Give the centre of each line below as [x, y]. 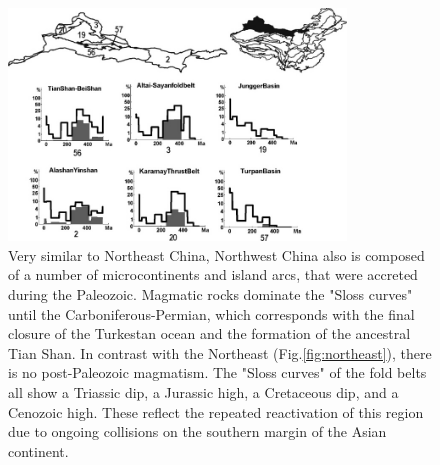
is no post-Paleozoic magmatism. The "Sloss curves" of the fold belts [217, 372]
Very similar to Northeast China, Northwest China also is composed [216, 254]
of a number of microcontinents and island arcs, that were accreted [213, 274]
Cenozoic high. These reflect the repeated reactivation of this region [216, 411]
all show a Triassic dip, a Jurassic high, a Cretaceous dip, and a [203, 391]
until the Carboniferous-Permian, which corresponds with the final [211, 313]
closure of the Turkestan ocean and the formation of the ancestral [209, 333]
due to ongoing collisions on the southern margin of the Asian [197, 431]
